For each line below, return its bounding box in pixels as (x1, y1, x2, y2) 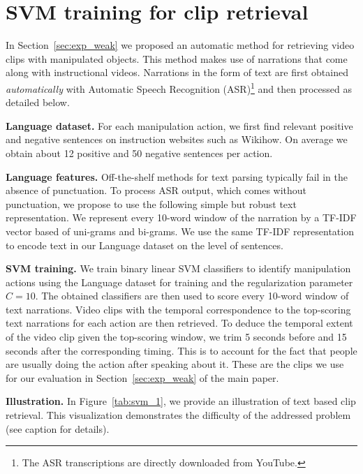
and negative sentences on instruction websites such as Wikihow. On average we (6, 132, 348, 147)
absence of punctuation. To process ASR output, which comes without (6, 183, 307, 198)
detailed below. (6, 95, 70, 110)
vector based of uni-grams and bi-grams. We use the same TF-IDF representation (6, 223, 354, 238)
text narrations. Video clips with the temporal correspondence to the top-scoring (6, 302, 351, 316)
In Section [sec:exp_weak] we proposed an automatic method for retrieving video (6, 38, 355, 52)
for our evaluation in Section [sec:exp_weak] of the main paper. (6, 370, 279, 385)
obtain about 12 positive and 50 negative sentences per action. (6, 145, 273, 160)
